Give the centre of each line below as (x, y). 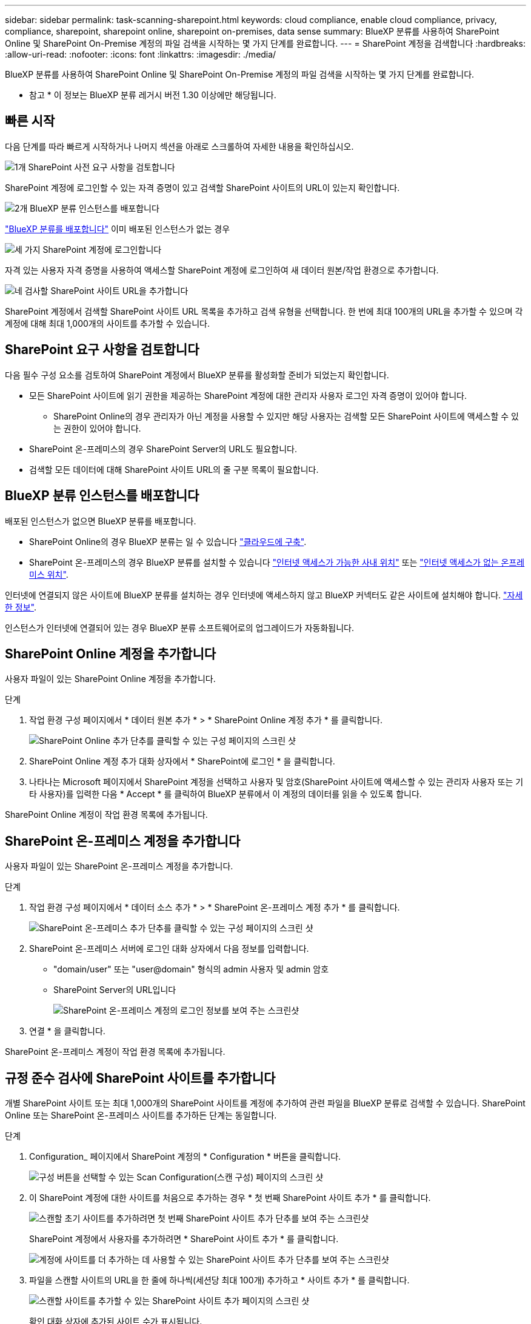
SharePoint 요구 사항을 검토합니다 (102, 350)
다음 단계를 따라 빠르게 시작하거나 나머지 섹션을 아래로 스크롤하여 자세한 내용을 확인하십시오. (179, 146)
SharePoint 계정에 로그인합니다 (102, 249)
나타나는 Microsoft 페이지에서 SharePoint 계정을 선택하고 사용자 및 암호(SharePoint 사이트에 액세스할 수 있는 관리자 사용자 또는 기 (276, 782)
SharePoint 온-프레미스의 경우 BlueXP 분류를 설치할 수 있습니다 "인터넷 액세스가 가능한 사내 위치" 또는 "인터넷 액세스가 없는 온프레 (277, 562)
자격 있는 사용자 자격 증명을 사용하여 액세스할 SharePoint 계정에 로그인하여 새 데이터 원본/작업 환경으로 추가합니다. (222, 270)
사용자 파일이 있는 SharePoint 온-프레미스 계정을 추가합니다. (119, 866)
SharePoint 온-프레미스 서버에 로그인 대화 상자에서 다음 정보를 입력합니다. (169, 949)
